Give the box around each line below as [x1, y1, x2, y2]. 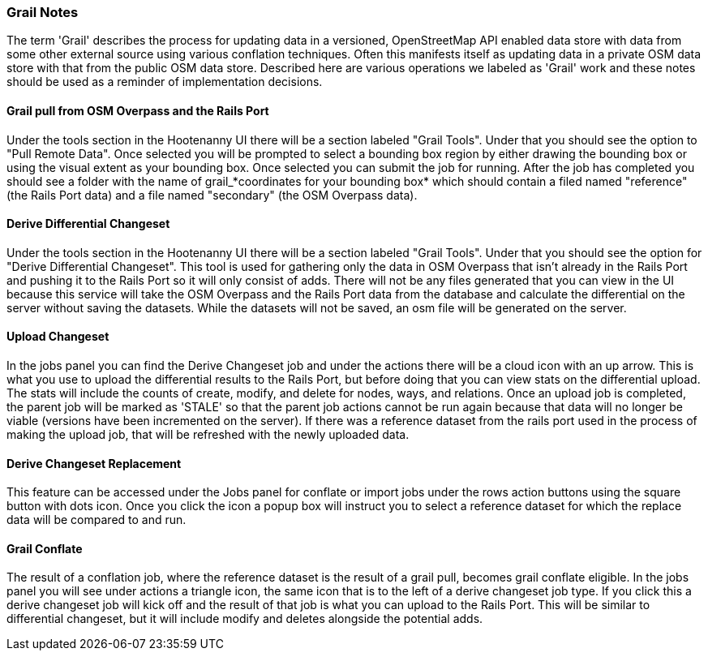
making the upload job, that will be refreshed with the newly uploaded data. [6, 427, 410, 442]
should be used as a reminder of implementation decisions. [6, 75, 323, 89]
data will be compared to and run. [6, 513, 187, 527]
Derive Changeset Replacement [6, 456, 182, 470]
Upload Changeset [6, 329, 109, 344]
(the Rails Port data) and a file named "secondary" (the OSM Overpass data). [6, 187, 418, 202]
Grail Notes [6, 4, 79, 20]
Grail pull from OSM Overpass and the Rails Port [6, 103, 269, 118]
